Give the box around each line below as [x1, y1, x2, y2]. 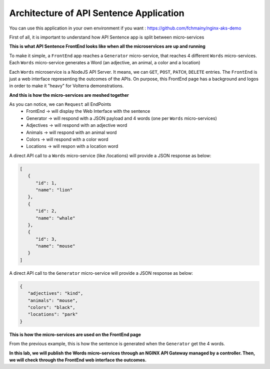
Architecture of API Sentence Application [9, 8, 184, 19]
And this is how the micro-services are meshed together [9, 92, 129, 98]
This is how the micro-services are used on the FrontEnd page [9, 331, 141, 337]
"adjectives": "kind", [27, 291, 83, 296]
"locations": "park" [27, 311, 78, 317]
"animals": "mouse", [27, 297, 78, 303]
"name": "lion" [35, 187, 73, 193]
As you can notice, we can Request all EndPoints [9, 101, 111, 107]
